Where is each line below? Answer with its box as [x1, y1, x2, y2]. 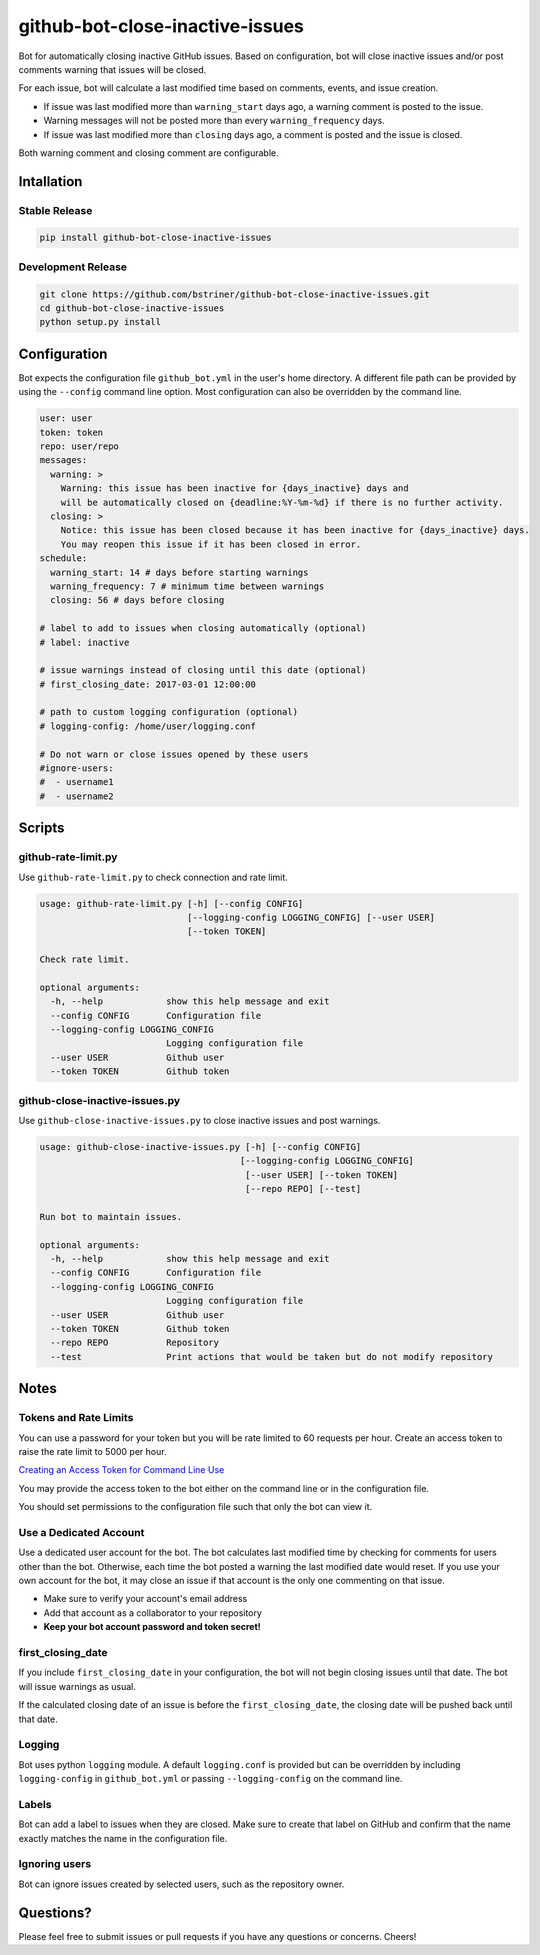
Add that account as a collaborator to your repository [43, 1606, 262, 1619]
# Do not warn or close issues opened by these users [39, 748, 309, 760]
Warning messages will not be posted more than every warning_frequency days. [43, 115, 385, 127]
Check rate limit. [39, 954, 130, 965]
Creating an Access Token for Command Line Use [18, 1464, 225, 1476]
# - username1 [39, 776, 114, 788]
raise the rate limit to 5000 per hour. [18, 1445, 167, 1457]
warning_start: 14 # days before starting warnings [50, 566, 309, 578]
